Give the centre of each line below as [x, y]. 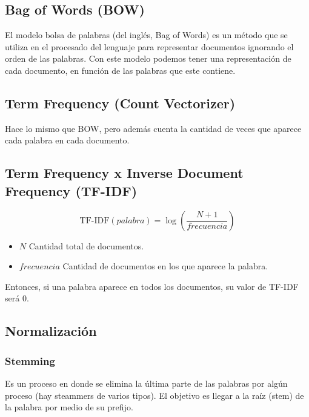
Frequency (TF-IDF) [71, 190]
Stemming [30, 360]
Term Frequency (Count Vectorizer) [120, 103]
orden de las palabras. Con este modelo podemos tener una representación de [148, 58]
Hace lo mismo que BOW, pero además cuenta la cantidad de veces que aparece [153, 128]
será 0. [17, 298]
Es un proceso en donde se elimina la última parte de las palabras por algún [146, 383]
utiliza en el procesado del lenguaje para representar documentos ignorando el [149, 46]
